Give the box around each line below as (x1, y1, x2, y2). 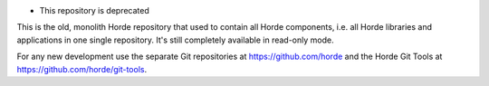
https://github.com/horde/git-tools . (16, 63, 148, 74)
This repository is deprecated (39, 5, 149, 15)
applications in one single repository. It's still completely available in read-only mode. (16, 34, 334, 45)
